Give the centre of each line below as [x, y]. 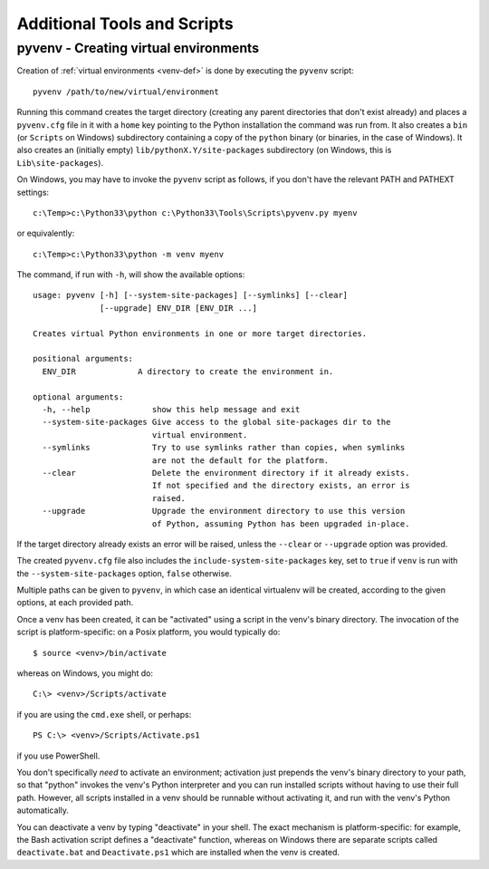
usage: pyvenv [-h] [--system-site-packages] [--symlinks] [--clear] [191, 295]
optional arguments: [78, 397]
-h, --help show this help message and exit [171, 409]
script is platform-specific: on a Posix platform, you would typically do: [149, 632]
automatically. [43, 810]
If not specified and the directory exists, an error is [281, 486]
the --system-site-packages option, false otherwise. [125, 573]
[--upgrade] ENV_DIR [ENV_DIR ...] [179, 308]
